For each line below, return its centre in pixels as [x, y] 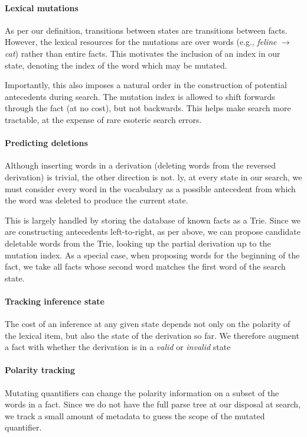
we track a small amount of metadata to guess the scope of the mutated [135, 415]
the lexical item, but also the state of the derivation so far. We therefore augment [152, 335]
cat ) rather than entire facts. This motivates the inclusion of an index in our [143, 53]
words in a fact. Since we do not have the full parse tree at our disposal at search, [153, 404]
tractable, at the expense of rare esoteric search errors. [103, 119]
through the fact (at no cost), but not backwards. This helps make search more [148, 108]
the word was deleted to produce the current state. [97, 200]
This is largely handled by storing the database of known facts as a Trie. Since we [153, 220]
